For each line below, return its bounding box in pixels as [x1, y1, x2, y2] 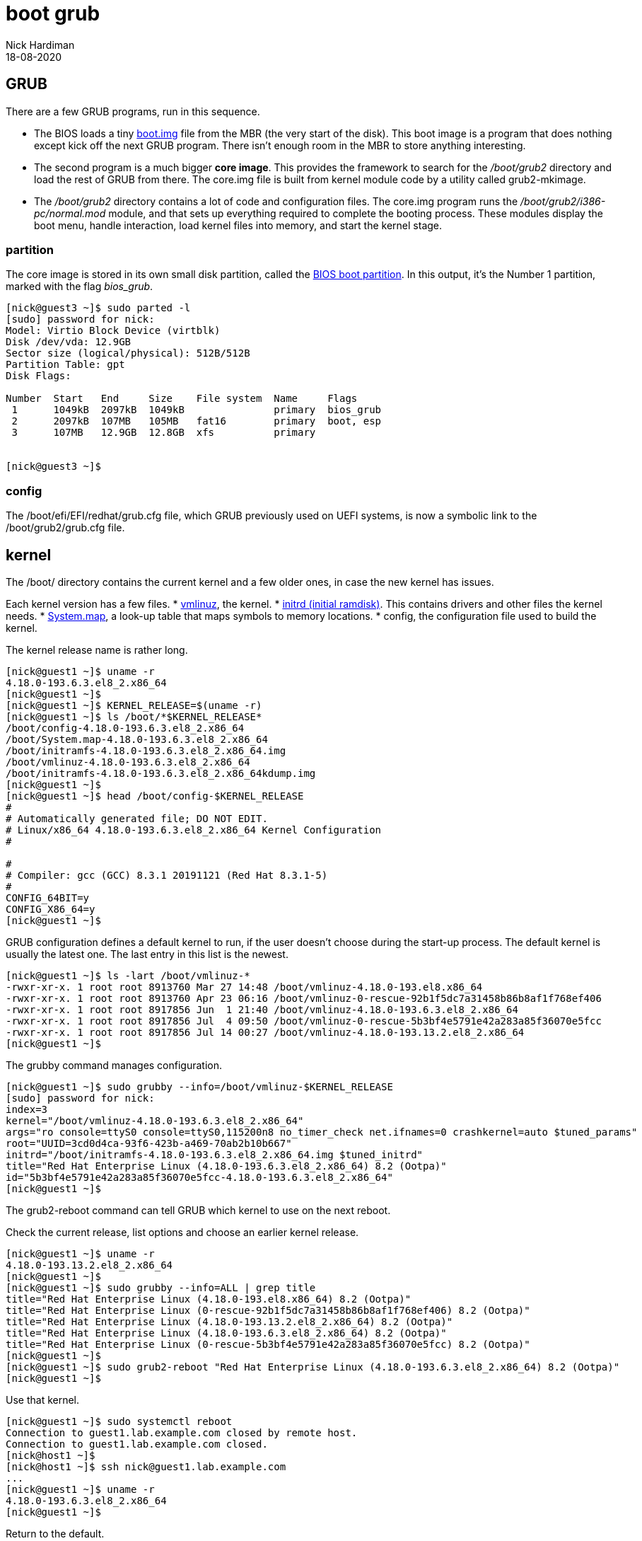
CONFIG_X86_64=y [6, 903, 95, 915]
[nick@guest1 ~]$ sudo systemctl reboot [6, 1415, 233, 1427]
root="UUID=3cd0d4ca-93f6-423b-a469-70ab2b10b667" [6, 1137, 292, 1149]
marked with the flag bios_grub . [6, 280, 153, 293]
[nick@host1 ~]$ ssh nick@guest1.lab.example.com [6, 1460, 286, 1472]
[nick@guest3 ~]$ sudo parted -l [6, 302, 191, 314]
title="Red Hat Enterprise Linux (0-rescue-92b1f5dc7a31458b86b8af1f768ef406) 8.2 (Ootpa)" [6, 1304, 530, 1316]
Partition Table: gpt [6, 359, 125, 371]
